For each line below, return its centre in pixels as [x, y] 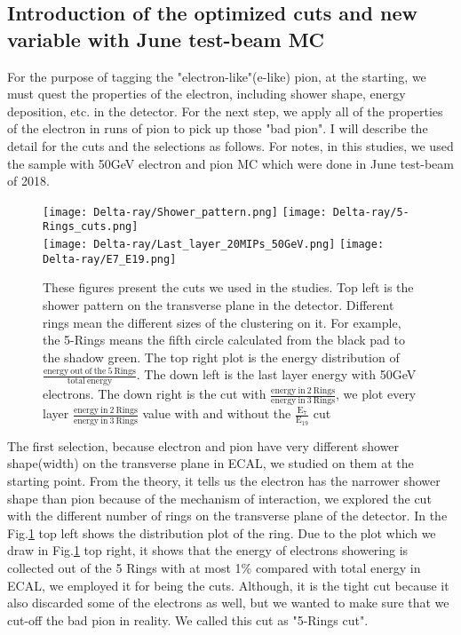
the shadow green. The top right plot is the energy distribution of [221, 357]
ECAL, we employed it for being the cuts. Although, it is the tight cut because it [228, 585]
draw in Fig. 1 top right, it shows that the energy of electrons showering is [208, 550]
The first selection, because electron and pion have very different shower [203, 445]
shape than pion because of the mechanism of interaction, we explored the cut [219, 498]
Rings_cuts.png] [91, 227]
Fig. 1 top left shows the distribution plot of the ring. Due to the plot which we [222, 532]
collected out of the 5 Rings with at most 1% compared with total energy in [214, 567]
